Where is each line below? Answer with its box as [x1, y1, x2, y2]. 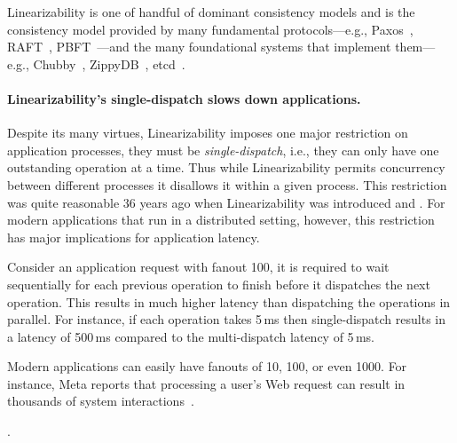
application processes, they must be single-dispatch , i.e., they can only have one [7, 140, 439, 159]
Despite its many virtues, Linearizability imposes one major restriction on [7, 123, 408, 142]
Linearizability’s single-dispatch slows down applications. [7, 89, 361, 107]
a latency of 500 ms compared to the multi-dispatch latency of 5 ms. [7, 327, 375, 345]
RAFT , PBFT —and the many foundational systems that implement [7, 37, 391, 56]
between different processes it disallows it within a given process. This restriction [7, 175, 447, 194]
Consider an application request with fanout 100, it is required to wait [7, 257, 390, 276]
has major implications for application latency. [7, 227, 260, 246]
